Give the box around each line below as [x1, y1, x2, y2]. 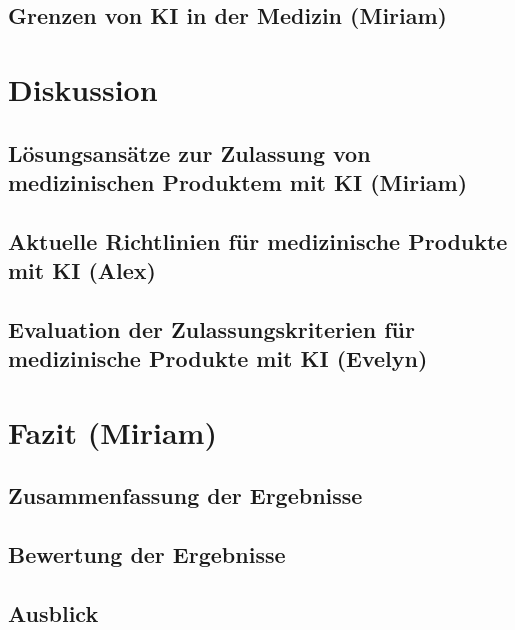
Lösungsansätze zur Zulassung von [8, 137, 371, 168]
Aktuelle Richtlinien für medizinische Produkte [8, 225, 508, 256]
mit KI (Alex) [8, 255, 156, 286]
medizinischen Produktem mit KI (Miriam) [8, 166, 468, 197]
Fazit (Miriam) [8, 411, 217, 452]
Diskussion [8, 68, 158, 109]
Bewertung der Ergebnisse [8, 539, 286, 570]
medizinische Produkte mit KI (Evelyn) [8, 343, 428, 374]
